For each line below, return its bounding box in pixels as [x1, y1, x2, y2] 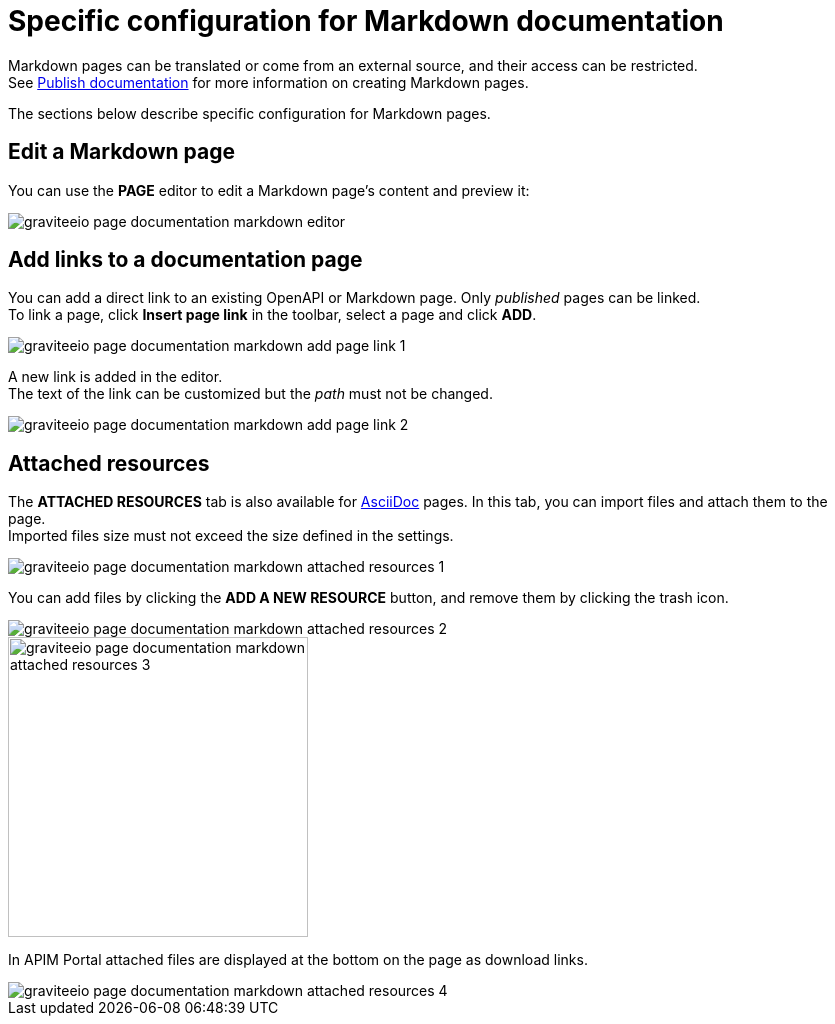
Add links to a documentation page [8, 247, 363, 273]
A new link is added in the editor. [8, 368, 223, 386]
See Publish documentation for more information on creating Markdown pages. [8, 73, 529, 91]
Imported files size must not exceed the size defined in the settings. [8, 527, 454, 545]
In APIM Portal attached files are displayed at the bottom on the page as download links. [8, 951, 588, 969]
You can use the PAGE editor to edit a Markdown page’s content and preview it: [8, 181, 530, 199]
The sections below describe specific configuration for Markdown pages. [8, 104, 491, 122]
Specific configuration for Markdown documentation [8, 4, 724, 38]
